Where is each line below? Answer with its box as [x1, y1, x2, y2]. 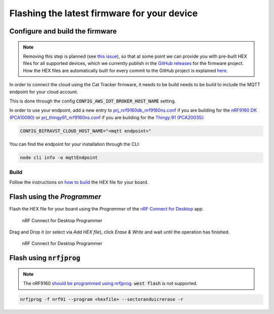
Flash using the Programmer [9, 193, 101, 201]
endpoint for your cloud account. [9, 89, 78, 95]
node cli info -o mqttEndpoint [20, 155, 98, 160]
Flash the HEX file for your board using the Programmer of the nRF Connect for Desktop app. [9, 206, 204, 212]
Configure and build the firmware [9, 27, 117, 36]
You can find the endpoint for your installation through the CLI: [9, 141, 140, 147]
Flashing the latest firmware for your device [9, 8, 198, 19]
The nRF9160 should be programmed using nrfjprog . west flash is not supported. [23, 281, 198, 287]
